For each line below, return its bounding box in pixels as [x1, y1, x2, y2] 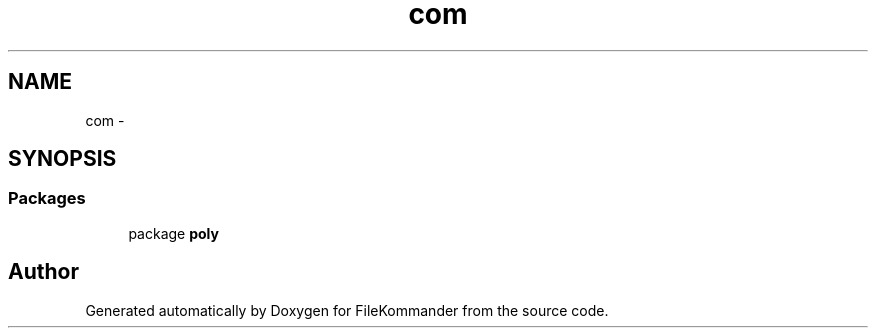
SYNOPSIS [8, 146, 117, 172]
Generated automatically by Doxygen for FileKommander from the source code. [85, 301, 609, 319]
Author [8, 259, 79, 285]
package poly [128, 224, 219, 242]
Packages [8, 188, 86, 209]
